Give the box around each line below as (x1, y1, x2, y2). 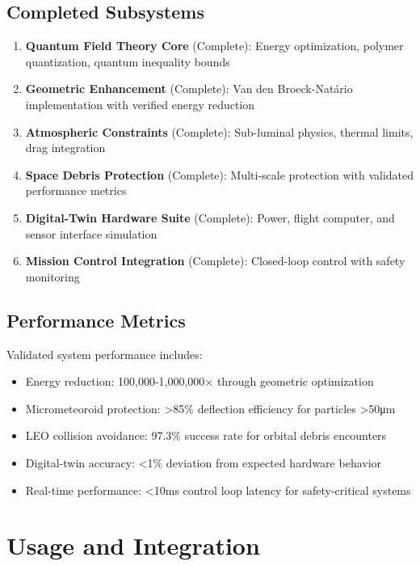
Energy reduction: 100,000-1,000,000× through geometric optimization (25, 373, 374, 390)
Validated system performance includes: (6, 345, 203, 362)
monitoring (25, 268, 80, 285)
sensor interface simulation (25, 225, 157, 242)
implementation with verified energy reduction (25, 95, 255, 112)
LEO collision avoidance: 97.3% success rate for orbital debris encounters (25, 427, 387, 444)
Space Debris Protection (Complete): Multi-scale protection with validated (25, 166, 414, 183)
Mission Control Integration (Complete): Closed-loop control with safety (25, 252, 405, 269)
